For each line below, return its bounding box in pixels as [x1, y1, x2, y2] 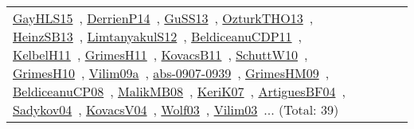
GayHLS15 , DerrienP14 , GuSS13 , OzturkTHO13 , [13, 9, 314, 27]
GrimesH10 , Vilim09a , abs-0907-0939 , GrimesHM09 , [13, 64, 330, 82]
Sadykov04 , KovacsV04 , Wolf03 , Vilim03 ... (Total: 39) [13, 100, 339, 119]
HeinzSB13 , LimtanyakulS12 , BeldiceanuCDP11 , [13, 27, 302, 45]
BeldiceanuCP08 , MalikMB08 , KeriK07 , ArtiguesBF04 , [13, 82, 346, 100]
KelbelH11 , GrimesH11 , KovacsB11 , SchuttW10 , [13, 45, 308, 64]
